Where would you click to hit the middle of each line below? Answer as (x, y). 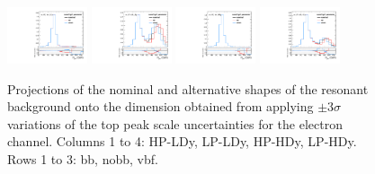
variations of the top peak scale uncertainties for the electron (175, 123)
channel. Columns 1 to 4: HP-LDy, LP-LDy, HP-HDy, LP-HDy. (182, 141)
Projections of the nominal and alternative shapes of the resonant (188, 88)
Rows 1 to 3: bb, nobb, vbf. (83, 158)
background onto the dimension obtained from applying (161, 106)
